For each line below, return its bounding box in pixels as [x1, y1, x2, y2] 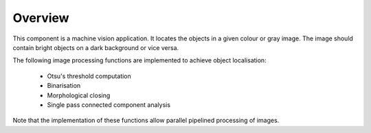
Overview [12, 10, 69, 25]
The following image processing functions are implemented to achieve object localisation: [12, 56, 267, 64]
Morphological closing [47, 91, 111, 99]
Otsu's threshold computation [47, 72, 132, 80]
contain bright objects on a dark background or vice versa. [12, 43, 179, 51]
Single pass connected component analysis [47, 100, 171, 109]
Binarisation [47, 82, 81, 90]
